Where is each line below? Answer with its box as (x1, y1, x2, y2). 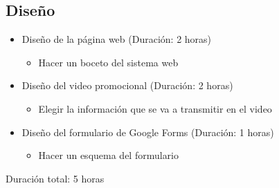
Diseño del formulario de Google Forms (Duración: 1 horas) (21, 124, 274, 139)
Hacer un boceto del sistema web (38, 55, 179, 69)
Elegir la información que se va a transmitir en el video (38, 101, 272, 115)
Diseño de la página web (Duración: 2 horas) (21, 32, 212, 46)
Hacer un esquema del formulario (38, 148, 179, 162)
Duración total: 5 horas (6, 171, 105, 185)
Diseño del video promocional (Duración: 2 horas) (21, 78, 233, 93)
